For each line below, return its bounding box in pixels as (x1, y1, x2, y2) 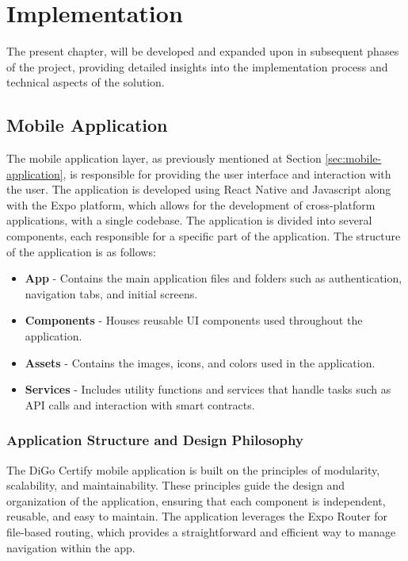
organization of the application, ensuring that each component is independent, (6, 492, 386, 509)
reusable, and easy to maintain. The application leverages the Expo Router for (6, 508, 388, 524)
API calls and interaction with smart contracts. (25, 396, 255, 413)
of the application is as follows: (6, 243, 156, 259)
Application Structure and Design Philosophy (6, 430, 303, 450)
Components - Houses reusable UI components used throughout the (25, 312, 363, 329)
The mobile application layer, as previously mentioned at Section (6, 150, 322, 167)
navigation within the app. (6, 539, 135, 555)
